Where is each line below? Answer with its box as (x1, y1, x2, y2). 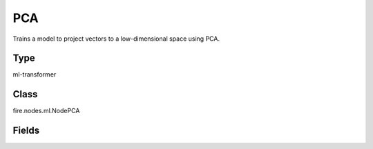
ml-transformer (12, 70, 57, 79)
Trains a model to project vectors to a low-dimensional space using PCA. (12, 34, 220, 43)
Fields (12, 125, 40, 137)
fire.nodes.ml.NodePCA (12, 107, 80, 115)
